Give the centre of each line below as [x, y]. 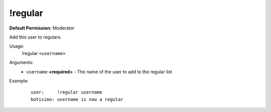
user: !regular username [66, 92]
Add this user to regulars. [36, 37]
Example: [19, 80]
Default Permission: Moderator [42, 28]
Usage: [17, 46]
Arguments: [21, 62]
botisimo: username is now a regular [77, 99]
